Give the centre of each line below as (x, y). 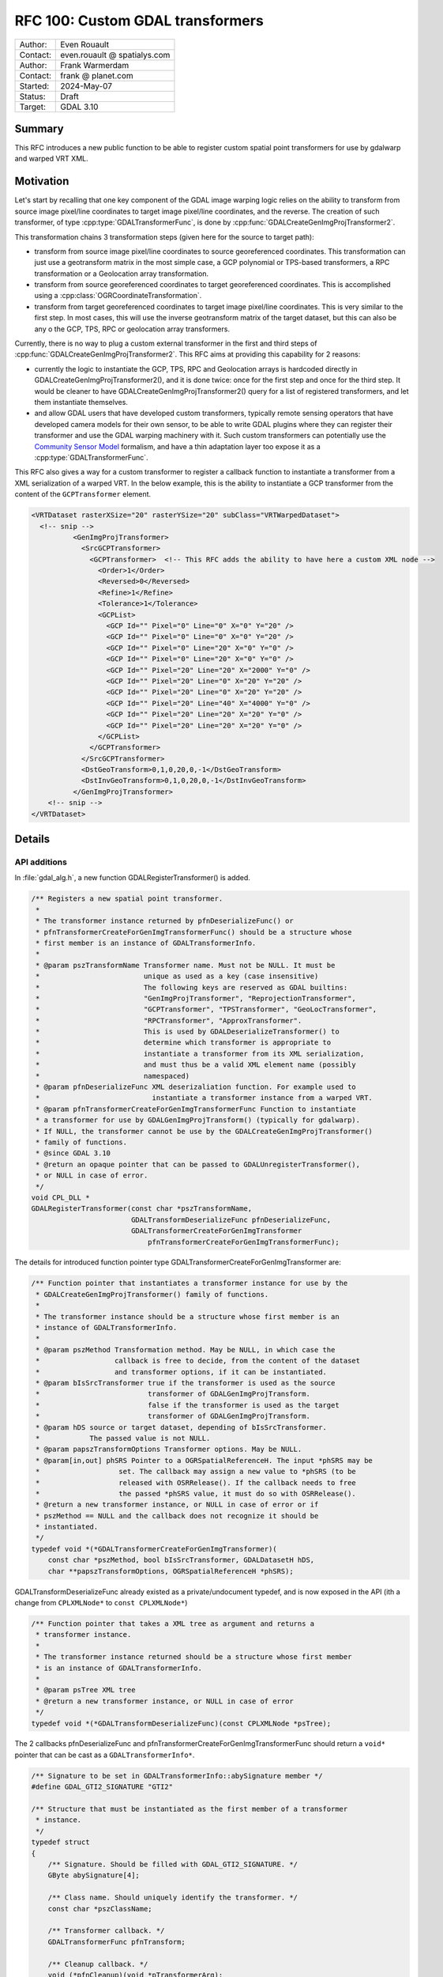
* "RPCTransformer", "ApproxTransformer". (169, 1021)
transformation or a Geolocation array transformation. (122, 274)
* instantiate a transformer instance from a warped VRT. (204, 1098)
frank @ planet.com (97, 75)
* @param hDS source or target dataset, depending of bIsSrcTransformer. (182, 1427)
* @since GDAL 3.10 (73, 1153)
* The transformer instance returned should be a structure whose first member (194, 1657)
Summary (39, 129)
